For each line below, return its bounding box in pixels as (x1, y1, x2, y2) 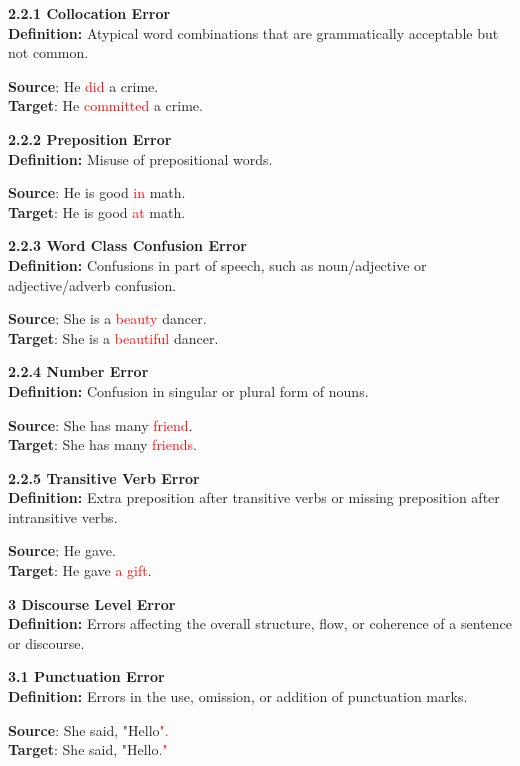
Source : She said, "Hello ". (8, 719, 169, 740)
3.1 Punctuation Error (8, 666, 165, 687)
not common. (8, 42, 89, 63)
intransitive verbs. (8, 506, 118, 527)
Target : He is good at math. (8, 201, 186, 222)
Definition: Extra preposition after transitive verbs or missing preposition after (8, 487, 500, 508)
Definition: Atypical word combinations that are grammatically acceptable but (8, 22, 499, 43)
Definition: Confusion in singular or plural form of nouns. (8, 380, 369, 401)
